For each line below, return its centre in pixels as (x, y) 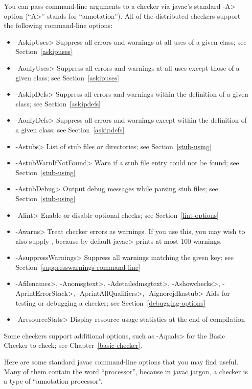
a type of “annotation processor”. (53, 381)
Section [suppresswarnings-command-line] (78, 267)
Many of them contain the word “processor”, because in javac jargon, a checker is (126, 371)
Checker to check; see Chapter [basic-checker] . (73, 345)
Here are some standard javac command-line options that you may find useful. (121, 362)
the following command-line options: (58, 25)
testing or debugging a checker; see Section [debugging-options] (110, 302)
